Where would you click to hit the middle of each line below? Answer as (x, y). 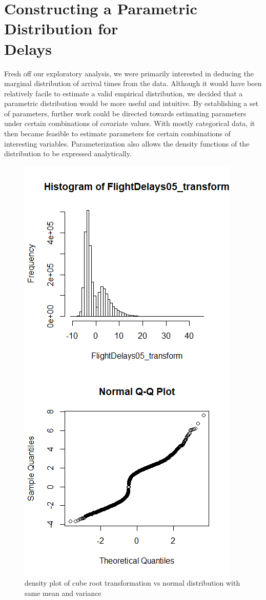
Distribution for (61, 28)
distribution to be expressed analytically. (68, 153)
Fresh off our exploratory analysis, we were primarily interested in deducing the (129, 73)
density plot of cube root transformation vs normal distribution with (132, 583)
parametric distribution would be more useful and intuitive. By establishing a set (131, 103)
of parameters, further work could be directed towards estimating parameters (125, 113)
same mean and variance (63, 593)
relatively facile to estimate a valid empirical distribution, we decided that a (124, 93)
